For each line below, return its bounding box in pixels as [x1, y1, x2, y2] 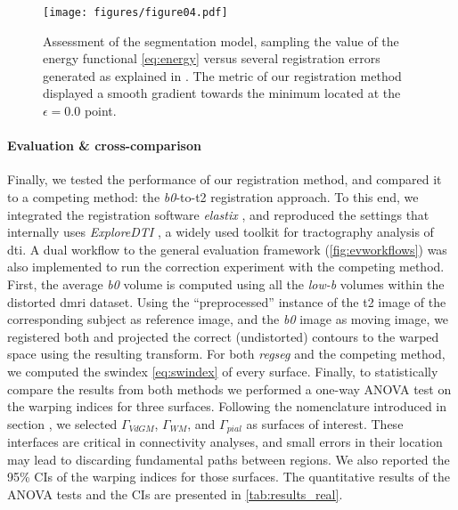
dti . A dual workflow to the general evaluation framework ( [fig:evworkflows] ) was [7, 239, 447, 258]
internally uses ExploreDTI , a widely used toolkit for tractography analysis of [7, 223, 434, 241]
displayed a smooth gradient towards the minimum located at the [43, 84, 401, 102]
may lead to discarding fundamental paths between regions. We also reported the [7, 449, 450, 468]
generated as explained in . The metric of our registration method [43, 66, 402, 85]
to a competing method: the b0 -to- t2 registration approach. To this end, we [7, 188, 419, 206]
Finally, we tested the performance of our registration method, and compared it [7, 170, 442, 189]
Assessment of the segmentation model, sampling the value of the [43, 31, 399, 50]
